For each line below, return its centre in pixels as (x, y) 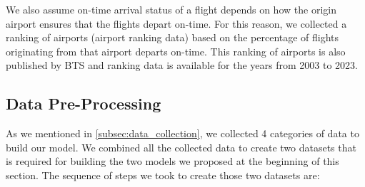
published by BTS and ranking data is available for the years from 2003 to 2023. (182, 65)
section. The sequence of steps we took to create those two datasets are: (163, 175)
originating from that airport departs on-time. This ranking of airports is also (176, 51)
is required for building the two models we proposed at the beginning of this (172, 161)
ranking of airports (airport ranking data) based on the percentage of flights (172, 37)
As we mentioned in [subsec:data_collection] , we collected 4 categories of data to (182, 133)
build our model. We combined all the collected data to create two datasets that (181, 147)
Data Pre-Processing (84, 103)
